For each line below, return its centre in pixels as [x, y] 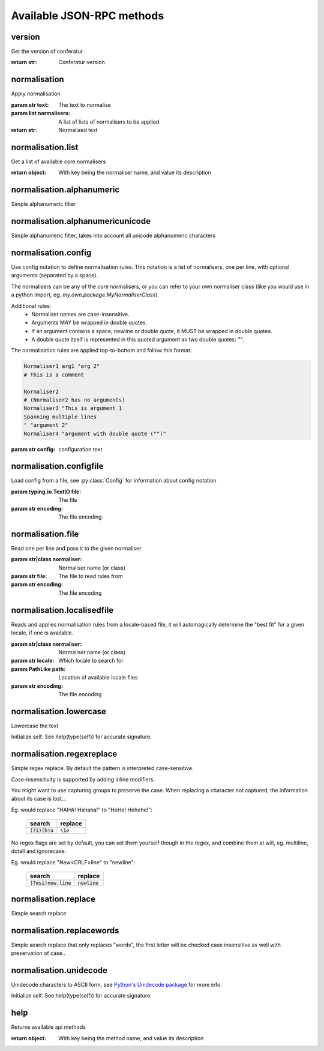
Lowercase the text [35, 726]
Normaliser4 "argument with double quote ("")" [95, 433]
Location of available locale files [98, 678]
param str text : [30, 104]
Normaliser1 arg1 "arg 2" [62, 366]
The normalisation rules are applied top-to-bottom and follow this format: [101, 351]
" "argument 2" [46, 425]
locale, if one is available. [42, 633]
